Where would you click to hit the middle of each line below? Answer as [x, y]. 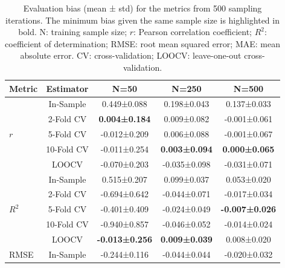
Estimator [67, 88]
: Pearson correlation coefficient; [193, 32]
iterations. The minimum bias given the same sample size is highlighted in [142, 20]
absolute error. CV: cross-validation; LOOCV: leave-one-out [131, 55]
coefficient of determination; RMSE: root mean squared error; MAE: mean [142, 43]
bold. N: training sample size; [73, 32]
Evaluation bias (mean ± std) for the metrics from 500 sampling [142, 8]
